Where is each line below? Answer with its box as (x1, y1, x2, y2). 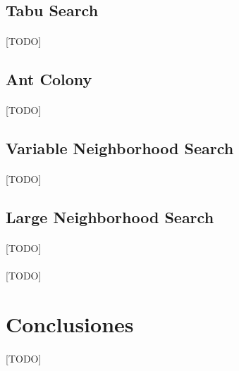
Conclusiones (6, 310, 134, 339)
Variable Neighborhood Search (6, 137, 234, 159)
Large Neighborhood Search (6, 206, 214, 228)
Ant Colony (6, 68, 92, 90)
